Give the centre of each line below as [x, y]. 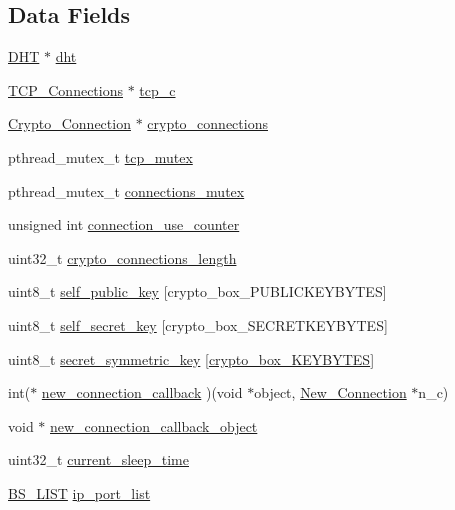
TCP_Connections [65, 89]
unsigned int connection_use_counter [124, 224]
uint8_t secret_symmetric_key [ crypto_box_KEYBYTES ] [191, 358]
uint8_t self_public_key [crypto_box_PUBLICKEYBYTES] [197, 291]
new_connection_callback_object [154, 425]
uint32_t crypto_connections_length [122, 257]
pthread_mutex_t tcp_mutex [100, 156]
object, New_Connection [330, 392]
